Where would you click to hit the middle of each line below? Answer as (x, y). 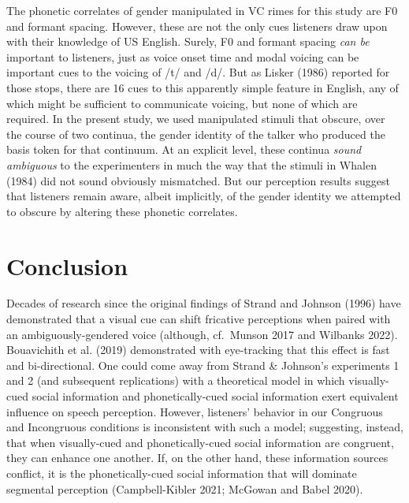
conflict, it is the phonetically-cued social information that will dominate (182, 473)
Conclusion (67, 265)
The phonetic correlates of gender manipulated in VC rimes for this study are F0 (202, 10)
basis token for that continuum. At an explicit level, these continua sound (184, 149)
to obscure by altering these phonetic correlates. (122, 211)
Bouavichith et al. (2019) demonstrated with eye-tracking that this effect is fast (198, 350)
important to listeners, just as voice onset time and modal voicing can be (183, 56)
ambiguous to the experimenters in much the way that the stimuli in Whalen (191, 164)
